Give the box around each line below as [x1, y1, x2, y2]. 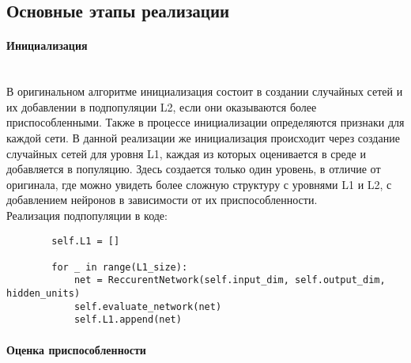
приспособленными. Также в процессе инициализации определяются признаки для [6, 114, 405, 130]
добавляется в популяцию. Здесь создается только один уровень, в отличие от [6, 161, 381, 177]
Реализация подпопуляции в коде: [6, 206, 168, 223]
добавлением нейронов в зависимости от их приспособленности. [6, 191, 318, 208]
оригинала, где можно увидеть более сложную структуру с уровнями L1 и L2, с [6, 176, 392, 192]
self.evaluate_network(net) [74, 301, 222, 312]
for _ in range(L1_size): [51, 261, 188, 273]
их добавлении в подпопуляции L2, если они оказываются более [6, 98, 317, 115]
